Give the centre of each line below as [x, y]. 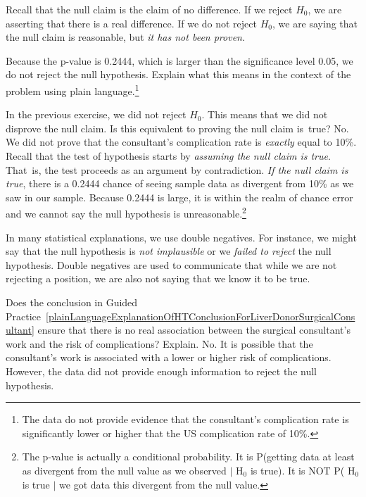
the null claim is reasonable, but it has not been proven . [125, 37]
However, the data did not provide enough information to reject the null [161, 371]
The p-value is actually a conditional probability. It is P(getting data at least [188, 457]
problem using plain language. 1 [72, 89]
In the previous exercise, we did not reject [96, 114]
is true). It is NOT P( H [303, 470]
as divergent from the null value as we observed [124, 470]
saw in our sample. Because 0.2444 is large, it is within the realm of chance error [179, 197]
